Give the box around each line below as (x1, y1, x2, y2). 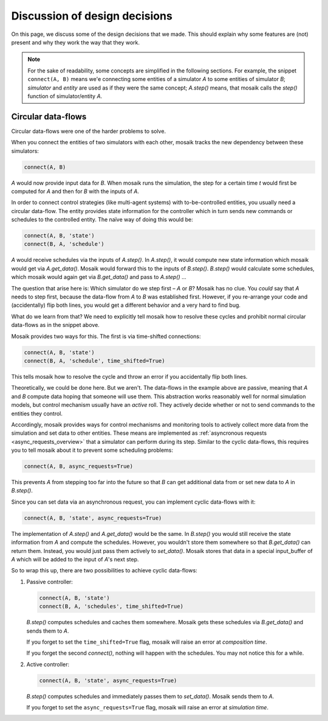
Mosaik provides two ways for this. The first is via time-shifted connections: (11, 332, 201, 340)
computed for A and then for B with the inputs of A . (11, 188, 140, 195)
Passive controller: (26, 578, 73, 585)
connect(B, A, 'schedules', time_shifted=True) (39, 603, 183, 610)
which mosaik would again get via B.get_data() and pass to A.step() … (11, 273, 186, 281)
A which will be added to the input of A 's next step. (11, 555, 139, 563)
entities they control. (11, 410, 63, 417)
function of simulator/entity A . (27, 92, 103, 100)
